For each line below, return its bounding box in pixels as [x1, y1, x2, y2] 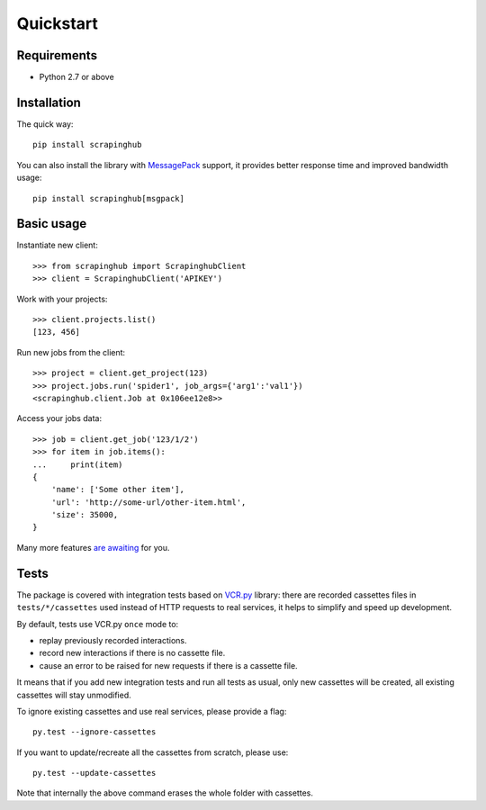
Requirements [16, 48, 98, 63]
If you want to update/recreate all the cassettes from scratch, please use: [16, 747, 289, 758]
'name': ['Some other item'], [50, 484, 184, 495]
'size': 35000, [50, 509, 119, 520]
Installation [16, 94, 81, 110]
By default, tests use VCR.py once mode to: [16, 618, 179, 629]
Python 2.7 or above [39, 72, 114, 83]
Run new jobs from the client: [16, 346, 126, 357]
